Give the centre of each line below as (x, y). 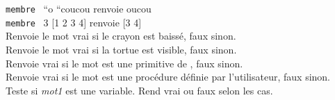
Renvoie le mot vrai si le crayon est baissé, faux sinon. (121, 36)
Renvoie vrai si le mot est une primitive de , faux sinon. (124, 63)
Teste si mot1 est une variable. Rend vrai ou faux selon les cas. (139, 90)
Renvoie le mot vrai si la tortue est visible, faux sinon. (121, 49)
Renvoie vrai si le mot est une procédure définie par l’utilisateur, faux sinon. (168, 77)
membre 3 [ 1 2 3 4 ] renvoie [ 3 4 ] (74, 22)
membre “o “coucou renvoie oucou (79, 8)
